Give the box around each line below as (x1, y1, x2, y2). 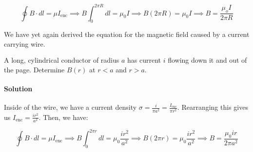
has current (127, 55, 161, 65)
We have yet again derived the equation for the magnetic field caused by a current (4, 29, 250, 39)
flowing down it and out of (168, 55, 247, 65)
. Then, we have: (39, 112, 88, 122)
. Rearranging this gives (177, 102, 248, 112)
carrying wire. (4, 38, 45, 49)
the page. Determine (4, 65, 65, 75)
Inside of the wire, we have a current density (4, 102, 137, 112)
